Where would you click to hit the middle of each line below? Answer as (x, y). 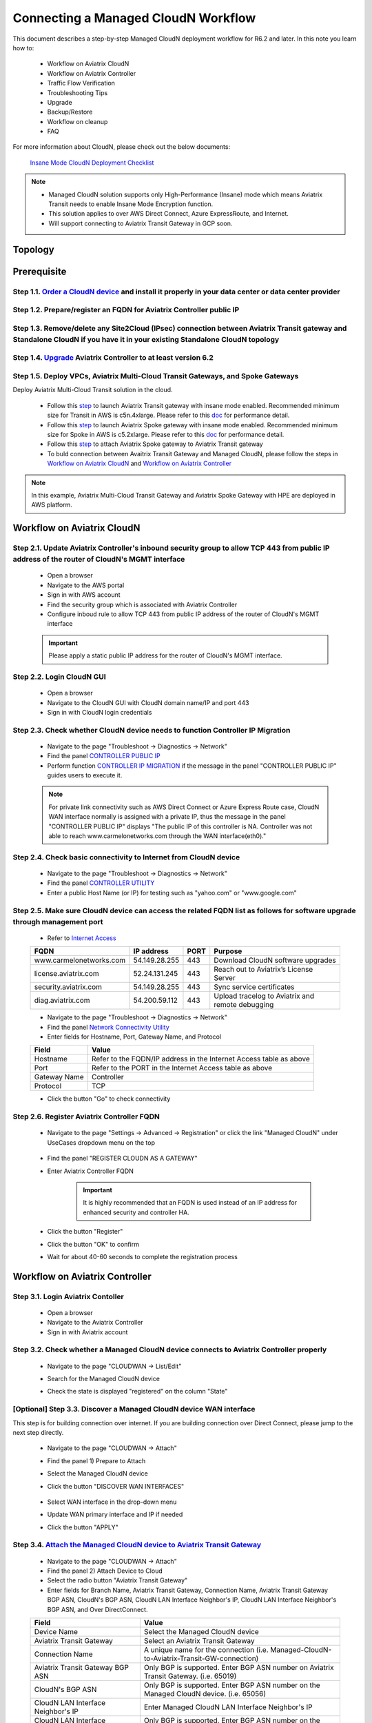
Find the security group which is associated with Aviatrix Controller (142, 604)
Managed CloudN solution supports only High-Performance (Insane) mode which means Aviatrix (186, 194)
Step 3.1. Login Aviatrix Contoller (68, 1296)
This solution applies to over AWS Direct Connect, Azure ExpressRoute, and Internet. (169, 214)
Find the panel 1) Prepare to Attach (96, 1460)
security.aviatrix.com (68, 987)
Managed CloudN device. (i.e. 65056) (205, 1693)
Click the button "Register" (85, 1232)
